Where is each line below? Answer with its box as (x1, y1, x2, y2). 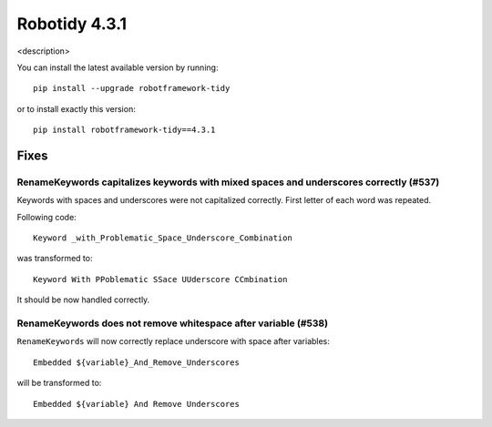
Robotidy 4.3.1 (16, 14, 128, 34)
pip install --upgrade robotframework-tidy (33, 83, 231, 94)
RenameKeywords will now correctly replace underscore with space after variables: (16, 336, 330, 347)
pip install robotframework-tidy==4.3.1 (33, 125, 216, 136)
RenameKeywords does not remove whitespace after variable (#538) (16, 317, 328, 330)
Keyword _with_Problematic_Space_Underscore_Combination (33, 233, 293, 243)
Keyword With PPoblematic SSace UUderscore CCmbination (33, 274, 288, 284)
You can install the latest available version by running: (16, 62, 219, 73)
